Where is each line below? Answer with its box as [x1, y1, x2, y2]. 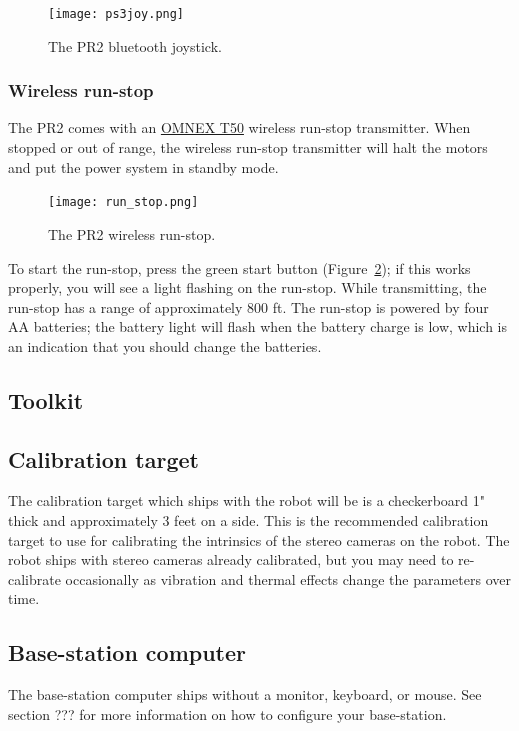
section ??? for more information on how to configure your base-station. [8, 703, 447, 724]
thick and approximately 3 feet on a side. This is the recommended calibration [8, 510, 489, 531]
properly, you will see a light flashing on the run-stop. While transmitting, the [8, 277, 487, 298]
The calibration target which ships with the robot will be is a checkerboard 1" [8, 490, 485, 511]
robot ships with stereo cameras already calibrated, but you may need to [8, 549, 454, 570]
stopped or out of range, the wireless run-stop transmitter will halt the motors [8, 137, 488, 158]
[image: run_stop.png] [48, 195, 199, 210]
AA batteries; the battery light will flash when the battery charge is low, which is [8, 316, 507, 337]
